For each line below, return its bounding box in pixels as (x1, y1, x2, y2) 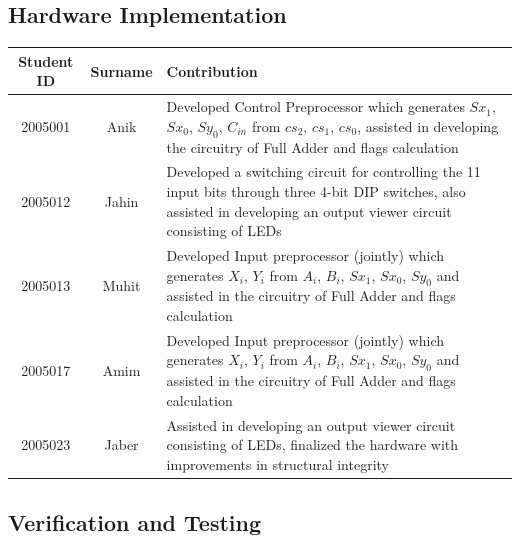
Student (18, 50, 74, 71)
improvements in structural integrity (166, 453, 389, 474)
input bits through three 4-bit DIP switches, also (166, 180, 466, 201)
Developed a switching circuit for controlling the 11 (166, 161, 481, 182)
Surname (90, 60, 153, 81)
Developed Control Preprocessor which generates (166, 96, 465, 117)
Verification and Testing (8, 507, 262, 538)
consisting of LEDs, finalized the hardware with (166, 434, 459, 455)
